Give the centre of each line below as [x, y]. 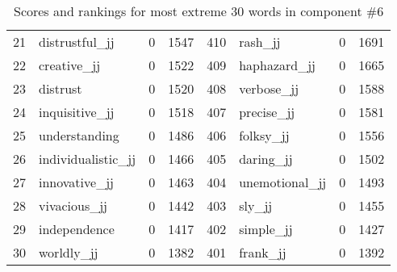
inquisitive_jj [77, 112]
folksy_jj [264, 135]
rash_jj [260, 42]
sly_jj [256, 205]
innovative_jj [76, 182]
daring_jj [266, 159]
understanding [79, 135]
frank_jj [263, 252]
